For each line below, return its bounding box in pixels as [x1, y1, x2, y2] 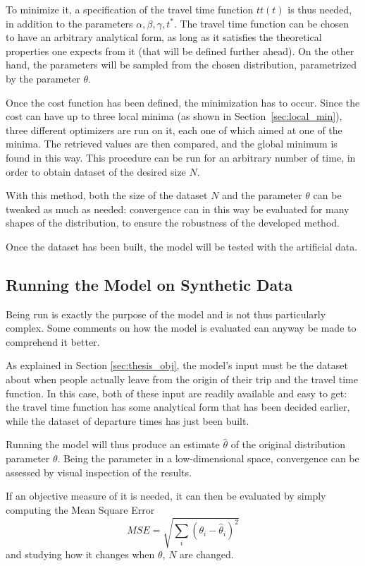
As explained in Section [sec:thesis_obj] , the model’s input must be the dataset [6, 358, 348, 373]
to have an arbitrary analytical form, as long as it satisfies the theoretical [6, 30, 322, 44]
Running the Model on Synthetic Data [6, 273, 293, 295]
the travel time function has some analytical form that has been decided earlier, [6, 399, 350, 414]
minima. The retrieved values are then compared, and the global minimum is [6, 136, 338, 151]
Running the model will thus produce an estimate [6, 437, 220, 452]
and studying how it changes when [6, 546, 155, 561]
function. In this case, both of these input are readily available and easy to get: [6, 385, 347, 400]
